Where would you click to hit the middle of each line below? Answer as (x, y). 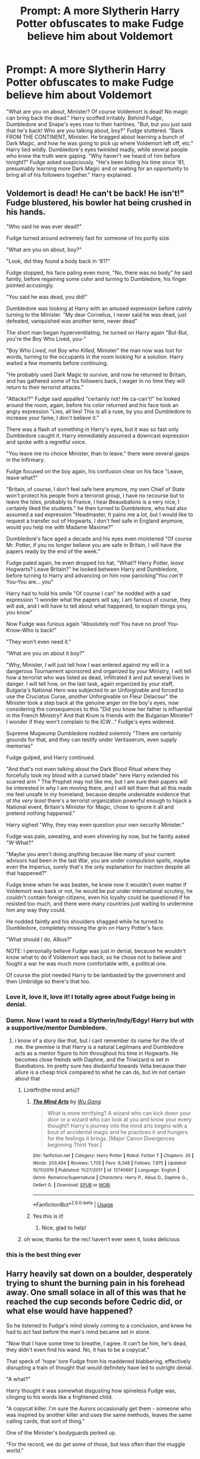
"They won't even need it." (39, 642)
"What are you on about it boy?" (46, 653)
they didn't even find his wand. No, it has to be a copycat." (78, 1349)
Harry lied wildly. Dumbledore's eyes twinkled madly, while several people (97, 149)
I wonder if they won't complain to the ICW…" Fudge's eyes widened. (91, 721)
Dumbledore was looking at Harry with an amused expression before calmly (99, 308)
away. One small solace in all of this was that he (96, 1293)
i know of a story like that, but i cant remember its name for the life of (99, 1041)
